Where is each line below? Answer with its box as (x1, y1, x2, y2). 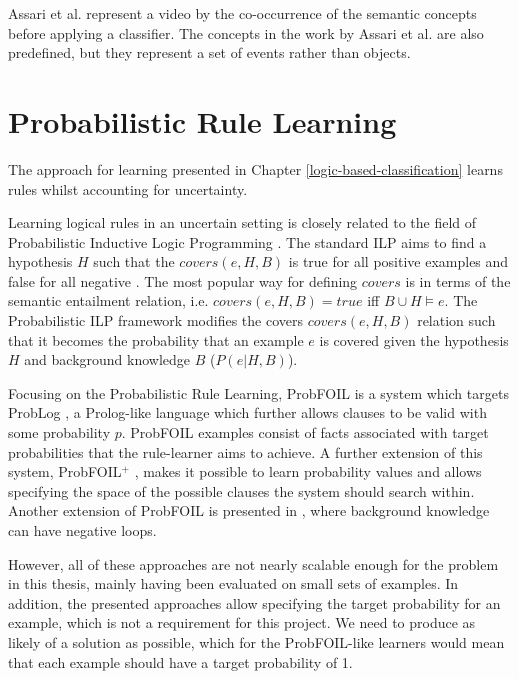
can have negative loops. (8, 520, 157, 540)
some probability (8, 422, 111, 443)
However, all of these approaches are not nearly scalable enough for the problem (8, 553, 499, 574)
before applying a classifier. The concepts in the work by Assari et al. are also (8, 22, 484, 43)
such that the (93, 251, 175, 272)
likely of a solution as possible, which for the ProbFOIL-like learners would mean (8, 631, 505, 652)
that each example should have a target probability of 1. (8, 651, 353, 672)
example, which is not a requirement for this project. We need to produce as (8, 612, 476, 633)
